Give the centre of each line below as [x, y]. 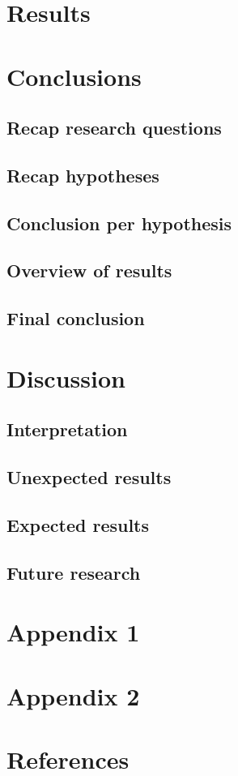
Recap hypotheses [83, 175]
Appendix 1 [73, 632]
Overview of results [89, 270]
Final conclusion [76, 318]
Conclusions [74, 76]
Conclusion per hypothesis [119, 223]
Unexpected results [89, 477]
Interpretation [67, 429]
